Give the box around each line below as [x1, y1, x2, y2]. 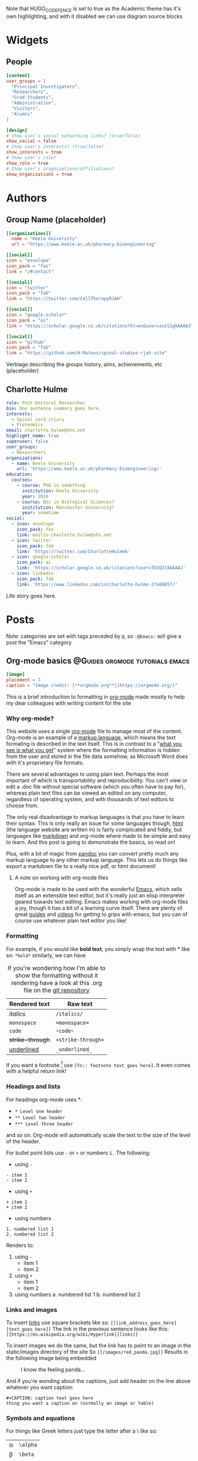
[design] [6, 127, 28, 133]
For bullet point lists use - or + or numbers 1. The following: [6, 1149, 151, 1156]
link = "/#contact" [6, 269, 54, 275]
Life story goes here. [6, 592, 57, 599]
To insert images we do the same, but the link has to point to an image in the [6, 1341, 192, 1349]
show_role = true [6, 160, 49, 166]
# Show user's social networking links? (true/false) [6, 133, 141, 138]
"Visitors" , [11, 106, 41, 112]
